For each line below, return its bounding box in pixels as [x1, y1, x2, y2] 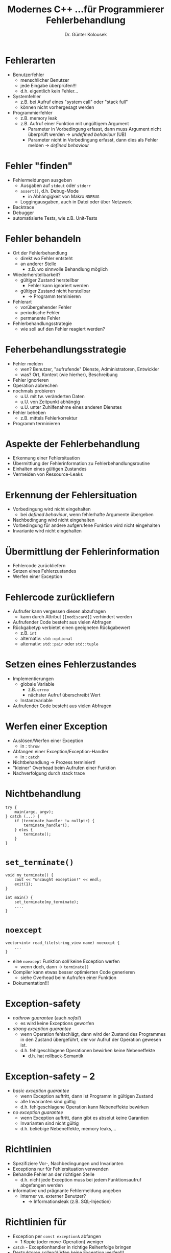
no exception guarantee [12, 1109, 63, 1115]
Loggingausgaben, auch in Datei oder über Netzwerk [20, 198, 132, 205]
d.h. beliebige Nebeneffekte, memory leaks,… [20, 1125, 116, 1131]
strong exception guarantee [12, 1026, 71, 1032]
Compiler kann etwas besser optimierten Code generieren [12, 969, 135, 975]
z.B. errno [28, 686, 50, 693]
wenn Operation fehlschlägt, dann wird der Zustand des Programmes [20, 1031, 166, 1037]
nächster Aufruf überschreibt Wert [28, 692, 101, 698]
